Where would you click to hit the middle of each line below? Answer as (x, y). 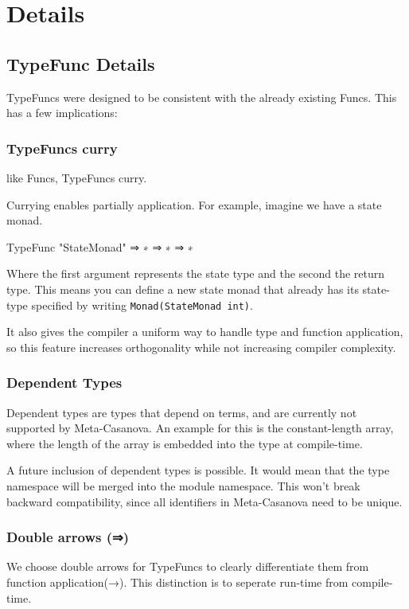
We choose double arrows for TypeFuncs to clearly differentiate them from (188, 566)
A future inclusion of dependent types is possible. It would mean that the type (198, 470)
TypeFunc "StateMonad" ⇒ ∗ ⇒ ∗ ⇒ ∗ (100, 246)
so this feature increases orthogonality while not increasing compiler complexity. (201, 347)
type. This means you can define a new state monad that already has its (183, 289)
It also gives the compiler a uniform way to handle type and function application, (205, 332)
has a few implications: (62, 113)
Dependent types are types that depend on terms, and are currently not (182, 412)
